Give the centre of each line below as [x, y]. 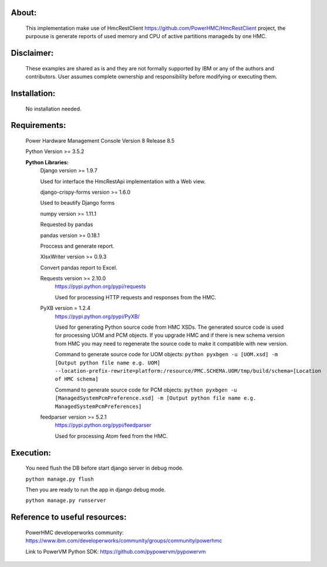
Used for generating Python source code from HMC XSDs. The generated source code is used [169, 327]
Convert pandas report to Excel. [79, 268]
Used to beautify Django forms [77, 203]
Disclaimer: [32, 53]
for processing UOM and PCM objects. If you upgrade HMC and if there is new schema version [170, 335]
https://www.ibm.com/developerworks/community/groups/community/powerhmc [124, 541]
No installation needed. [53, 109]
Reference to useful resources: [69, 517]
